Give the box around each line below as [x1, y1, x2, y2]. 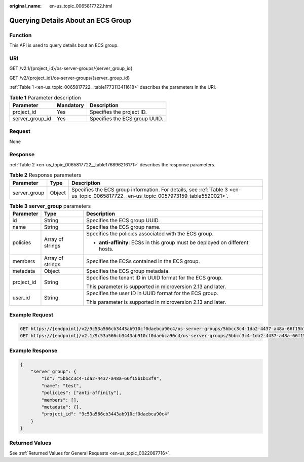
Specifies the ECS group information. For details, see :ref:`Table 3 [71, 186, 228, 193]
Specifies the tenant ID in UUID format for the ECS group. [86, 274, 223, 281]
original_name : [9, 3, 42, 9]
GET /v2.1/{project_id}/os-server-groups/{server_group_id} [9, 65, 133, 72]
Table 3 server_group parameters [9, 202, 91, 209]
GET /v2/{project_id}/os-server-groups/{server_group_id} [9, 75, 130, 81]
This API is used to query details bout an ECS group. [9, 42, 119, 48]
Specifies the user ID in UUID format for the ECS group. [86, 290, 218, 297]
